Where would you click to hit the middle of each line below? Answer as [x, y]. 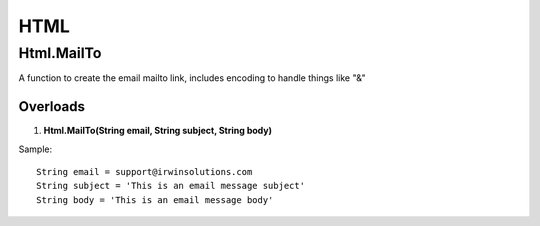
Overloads [51, 106]
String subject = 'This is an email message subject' [170, 186]
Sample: [35, 149]
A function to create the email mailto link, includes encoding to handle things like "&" [192, 78]
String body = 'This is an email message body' [155, 199]
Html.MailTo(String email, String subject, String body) [158, 131]
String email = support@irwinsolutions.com [144, 172]
